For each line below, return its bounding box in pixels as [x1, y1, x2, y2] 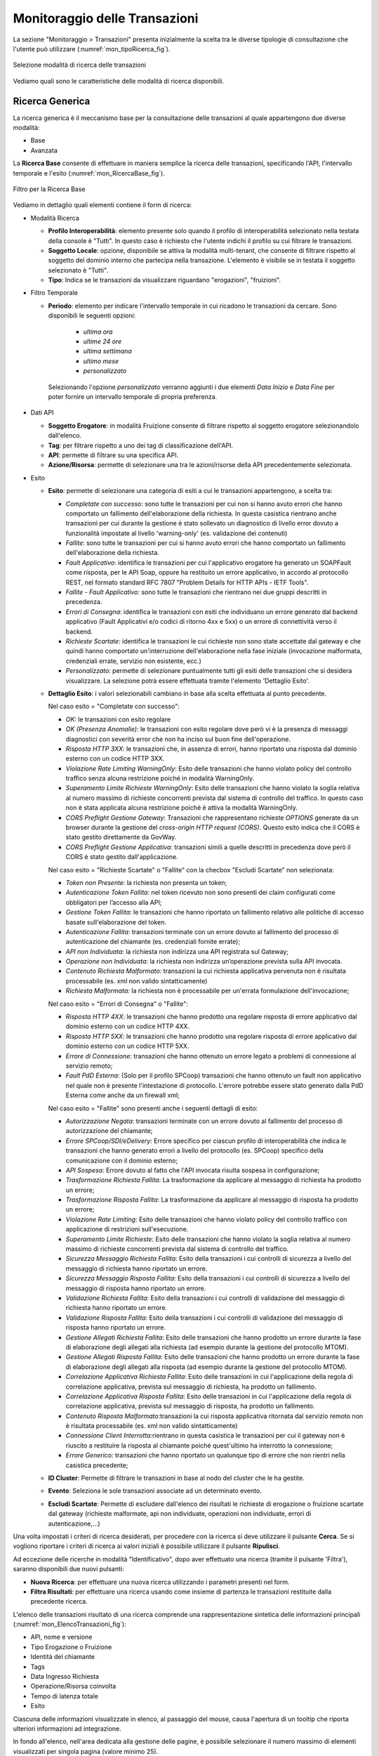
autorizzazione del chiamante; [65, 1127, 153, 1135]
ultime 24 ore [83, 337, 122, 346]
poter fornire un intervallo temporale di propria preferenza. [48, 393, 218, 400]
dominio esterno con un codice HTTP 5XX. [65, 1042, 189, 1050]
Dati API [30, 408, 54, 417]
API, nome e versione [30, 1633, 93, 1642]
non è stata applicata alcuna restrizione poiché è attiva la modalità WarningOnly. [65, 804, 298, 812]
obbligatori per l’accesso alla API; [65, 898, 162, 906]
